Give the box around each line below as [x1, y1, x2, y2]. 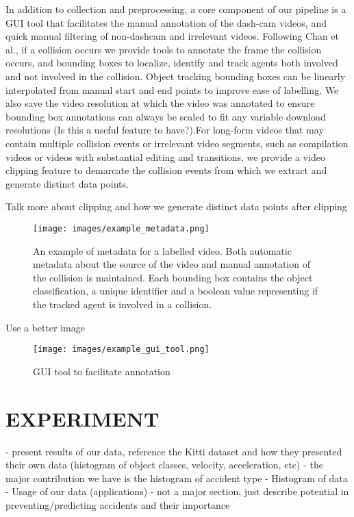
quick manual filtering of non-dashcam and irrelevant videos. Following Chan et [5, 29, 340, 43]
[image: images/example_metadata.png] [33, 223, 210, 234]
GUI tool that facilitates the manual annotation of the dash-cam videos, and [5, 15, 327, 29]
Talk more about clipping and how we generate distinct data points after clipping [5, 199, 347, 214]
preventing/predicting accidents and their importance [5, 497, 230, 512]
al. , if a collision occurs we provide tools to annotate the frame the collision [5, 42, 322, 56]
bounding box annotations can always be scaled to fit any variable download [5, 109, 326, 123]
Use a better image [5, 320, 85, 334]
